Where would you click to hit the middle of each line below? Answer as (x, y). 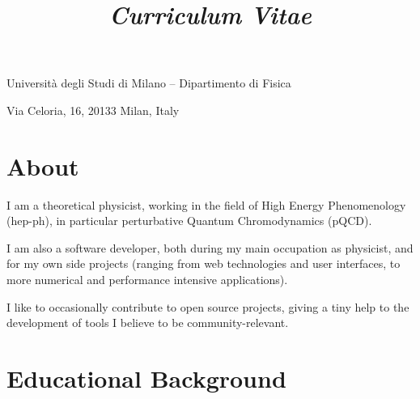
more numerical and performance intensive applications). (147, 280)
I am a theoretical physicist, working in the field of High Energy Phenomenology (206, 204)
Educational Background (146, 378)
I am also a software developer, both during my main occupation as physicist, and (210, 247)
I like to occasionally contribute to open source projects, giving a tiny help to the (208, 306)
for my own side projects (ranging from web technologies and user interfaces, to (204, 263)
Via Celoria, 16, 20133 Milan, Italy (93, 110)
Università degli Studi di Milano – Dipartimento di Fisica (149, 83)
